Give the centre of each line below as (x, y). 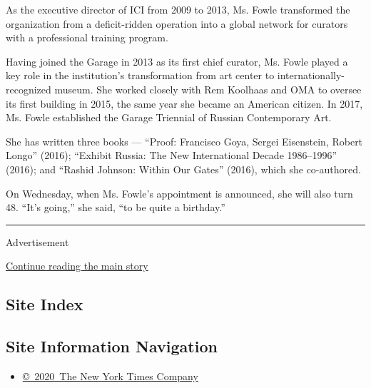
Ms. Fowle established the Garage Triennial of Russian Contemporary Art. (169, 117)
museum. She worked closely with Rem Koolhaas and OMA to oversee (208, 89)
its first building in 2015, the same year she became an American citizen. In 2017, (184, 103)
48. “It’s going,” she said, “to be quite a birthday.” (116, 207)
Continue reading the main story (77, 266)
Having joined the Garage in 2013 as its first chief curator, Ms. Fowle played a (177, 61)
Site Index (45, 304)
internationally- (311, 75)
